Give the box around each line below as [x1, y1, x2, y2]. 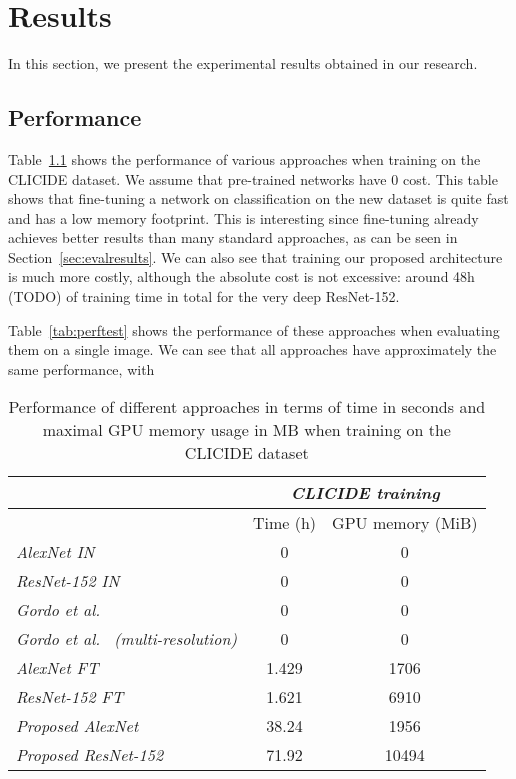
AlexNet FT [16, 656, 99, 680]
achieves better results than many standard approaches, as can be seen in [8, 227, 458, 248]
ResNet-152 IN [16, 569, 120, 593]
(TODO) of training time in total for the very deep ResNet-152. [8, 286, 400, 307]
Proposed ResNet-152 [16, 743, 164, 767]
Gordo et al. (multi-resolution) [16, 627, 237, 651]
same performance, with [8, 358, 155, 379]
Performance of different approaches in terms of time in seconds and [8, 395, 486, 419]
